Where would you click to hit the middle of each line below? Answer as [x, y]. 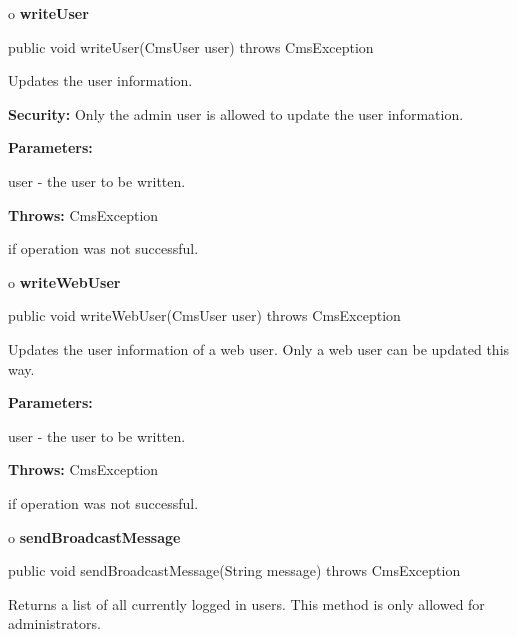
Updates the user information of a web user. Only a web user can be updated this [259, 348]
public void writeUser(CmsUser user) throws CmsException [191, 46]
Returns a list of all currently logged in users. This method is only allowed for [246, 603]
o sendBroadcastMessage [94, 536]
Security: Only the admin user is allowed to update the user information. [236, 113]
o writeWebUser [64, 281]
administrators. [54, 623]
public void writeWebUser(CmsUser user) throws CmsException [204, 315]
